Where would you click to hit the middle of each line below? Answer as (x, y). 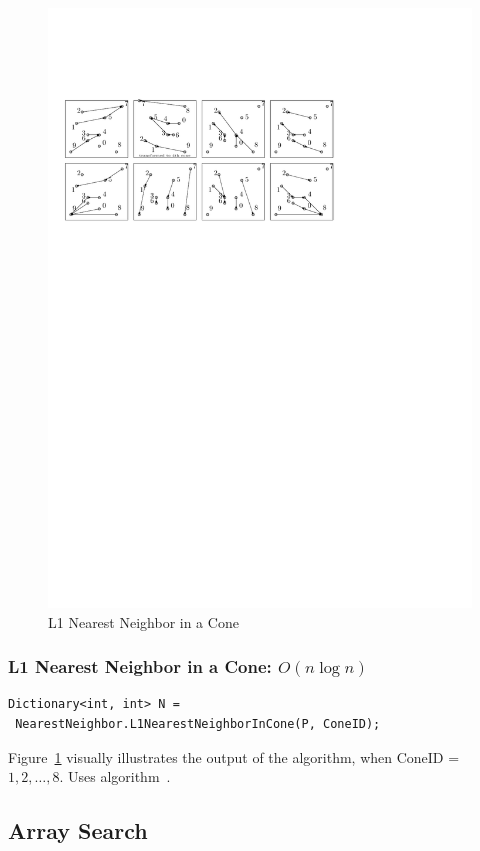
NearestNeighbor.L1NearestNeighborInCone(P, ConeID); (198, 723)
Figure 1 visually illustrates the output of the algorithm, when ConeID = (234, 756)
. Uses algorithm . (115, 776)
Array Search (78, 830)
